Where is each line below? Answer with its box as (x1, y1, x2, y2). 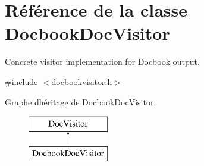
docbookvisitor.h (51, 75, 112, 87)
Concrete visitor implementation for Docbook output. (5, 55, 200, 68)
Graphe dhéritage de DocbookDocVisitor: (5, 95, 156, 108)
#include (5, 75, 38, 87)
